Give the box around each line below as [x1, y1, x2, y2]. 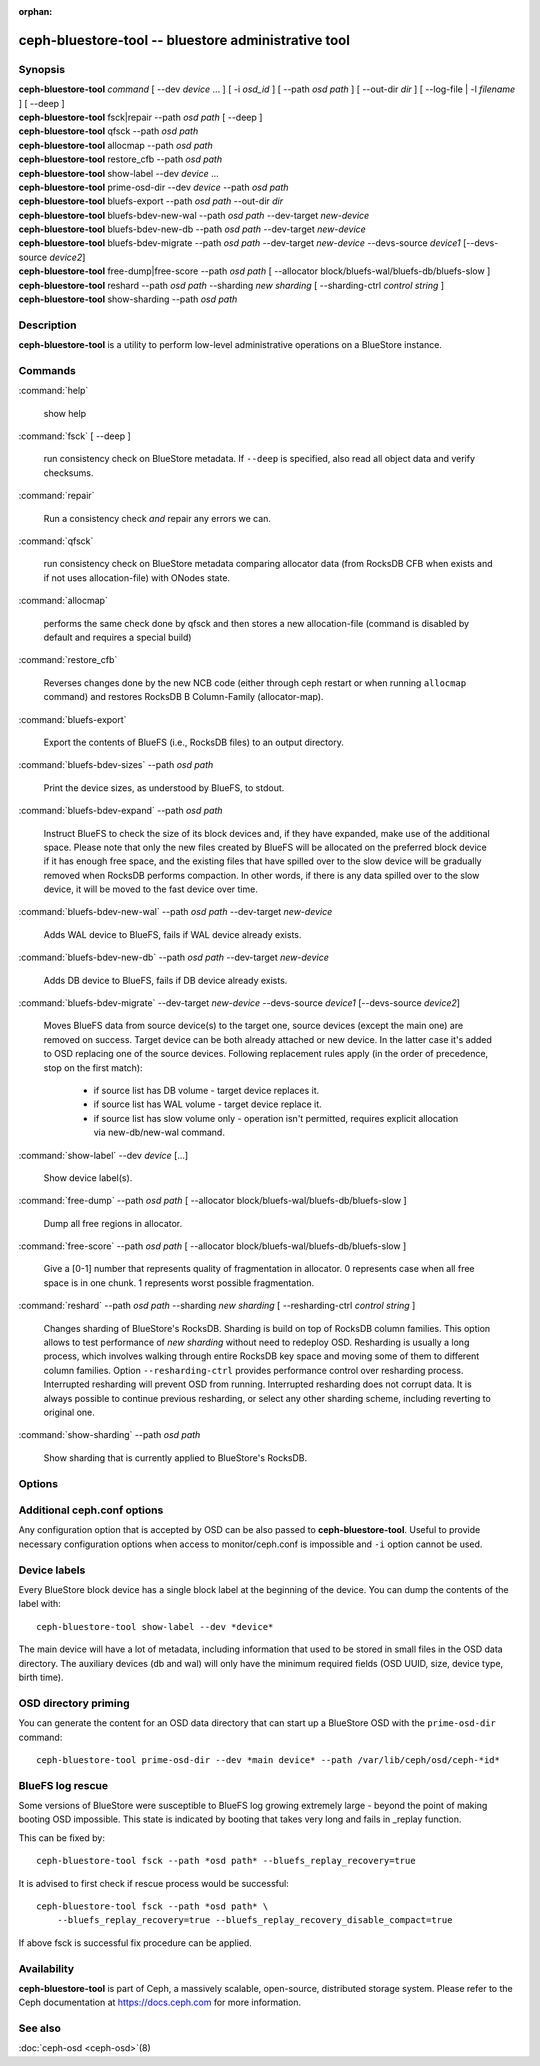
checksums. [43, 466, 94, 479]
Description [18, 318, 77, 332]
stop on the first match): [43, 1061, 144, 1074]
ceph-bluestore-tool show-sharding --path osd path [18, 293, 238, 305]
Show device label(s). [43, 1171, 133, 1184]
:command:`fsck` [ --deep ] [18, 430, 132, 442]
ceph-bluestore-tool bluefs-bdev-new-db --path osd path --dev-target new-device [18, 223, 367, 235]
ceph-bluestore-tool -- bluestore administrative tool [18, 31, 350, 49]
